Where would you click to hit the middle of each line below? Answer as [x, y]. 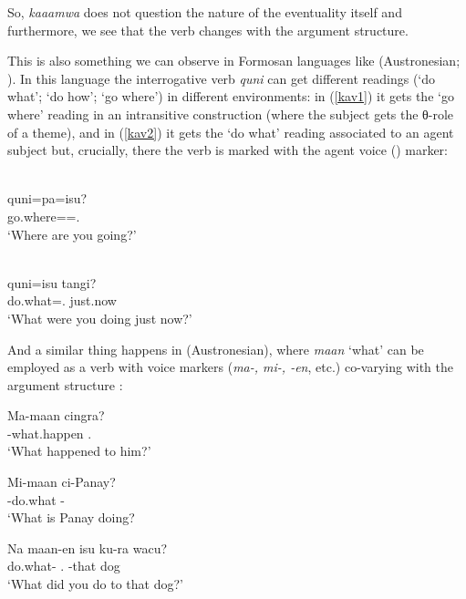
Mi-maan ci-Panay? [62, 482]
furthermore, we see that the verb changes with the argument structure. [208, 30]
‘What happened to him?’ [79, 451]
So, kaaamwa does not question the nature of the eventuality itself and [205, 12]
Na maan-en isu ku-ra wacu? [88, 547]
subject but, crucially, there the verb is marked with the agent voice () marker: [228, 150]
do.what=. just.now [62, 300]
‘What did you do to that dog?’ [95, 584]
